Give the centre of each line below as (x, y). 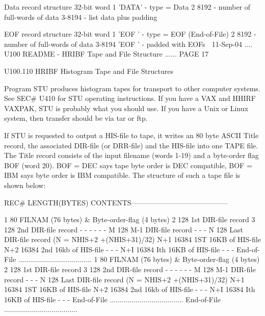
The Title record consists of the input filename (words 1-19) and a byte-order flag (131, 155)
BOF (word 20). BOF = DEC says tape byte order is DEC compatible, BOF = (128, 165)
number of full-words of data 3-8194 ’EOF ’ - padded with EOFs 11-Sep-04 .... (128, 44)
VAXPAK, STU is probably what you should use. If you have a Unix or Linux (126, 108)
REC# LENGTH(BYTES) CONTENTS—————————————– (116, 202)
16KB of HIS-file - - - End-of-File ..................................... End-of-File (112, 299)
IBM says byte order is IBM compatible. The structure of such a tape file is (122, 175)
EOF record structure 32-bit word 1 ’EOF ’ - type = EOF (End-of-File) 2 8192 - (130, 34)
